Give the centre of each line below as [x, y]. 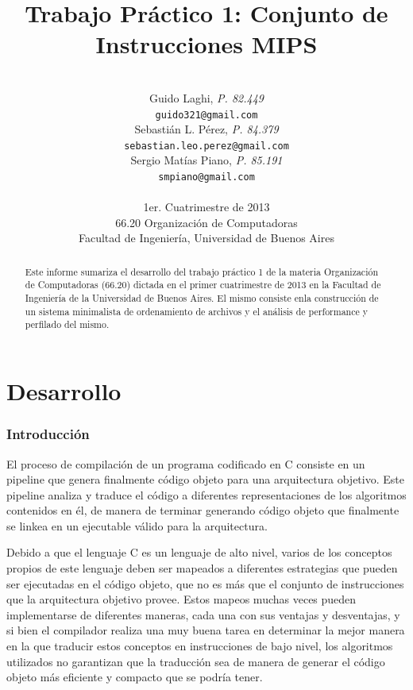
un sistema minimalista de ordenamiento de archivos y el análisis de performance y [196, 311]
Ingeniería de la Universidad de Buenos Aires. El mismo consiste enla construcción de [202, 298]
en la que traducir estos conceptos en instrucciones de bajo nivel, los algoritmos [200, 646]
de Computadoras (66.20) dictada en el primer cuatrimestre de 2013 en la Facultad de [203, 285]
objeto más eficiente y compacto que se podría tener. [135, 677]
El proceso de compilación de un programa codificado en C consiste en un [186, 463]
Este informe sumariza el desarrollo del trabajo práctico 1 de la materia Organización [202, 271]
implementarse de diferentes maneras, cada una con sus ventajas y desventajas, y [203, 614]
